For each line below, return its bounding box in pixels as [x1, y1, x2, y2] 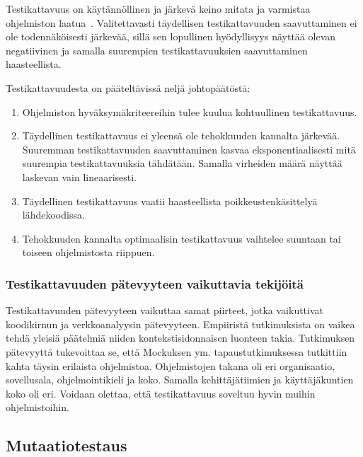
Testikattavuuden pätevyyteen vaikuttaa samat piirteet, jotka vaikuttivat [6, 303, 324, 318]
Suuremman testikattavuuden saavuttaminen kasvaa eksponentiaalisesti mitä [22, 141, 356, 156]
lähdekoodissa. [22, 207, 85, 222]
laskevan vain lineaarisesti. [22, 169, 137, 184]
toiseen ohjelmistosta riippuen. [22, 245, 155, 260]
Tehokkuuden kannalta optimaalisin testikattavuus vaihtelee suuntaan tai [22, 231, 341, 245]
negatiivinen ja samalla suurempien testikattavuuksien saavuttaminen [6, 42, 308, 57]
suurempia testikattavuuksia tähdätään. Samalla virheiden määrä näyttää [22, 156, 342, 170]
